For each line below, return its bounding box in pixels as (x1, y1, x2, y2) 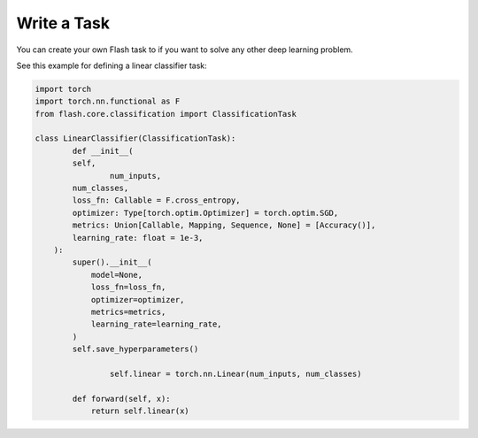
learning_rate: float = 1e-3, (72, 233, 204, 242)
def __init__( (72, 146, 134, 156)
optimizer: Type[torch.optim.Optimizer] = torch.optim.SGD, (72, 208, 339, 218)
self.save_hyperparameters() (72, 344, 199, 354)
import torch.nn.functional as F (35, 96, 181, 106)
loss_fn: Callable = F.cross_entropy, (72, 196, 241, 205)
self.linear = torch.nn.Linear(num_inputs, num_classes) (109, 368, 362, 379)
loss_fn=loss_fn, (90, 282, 166, 292)
